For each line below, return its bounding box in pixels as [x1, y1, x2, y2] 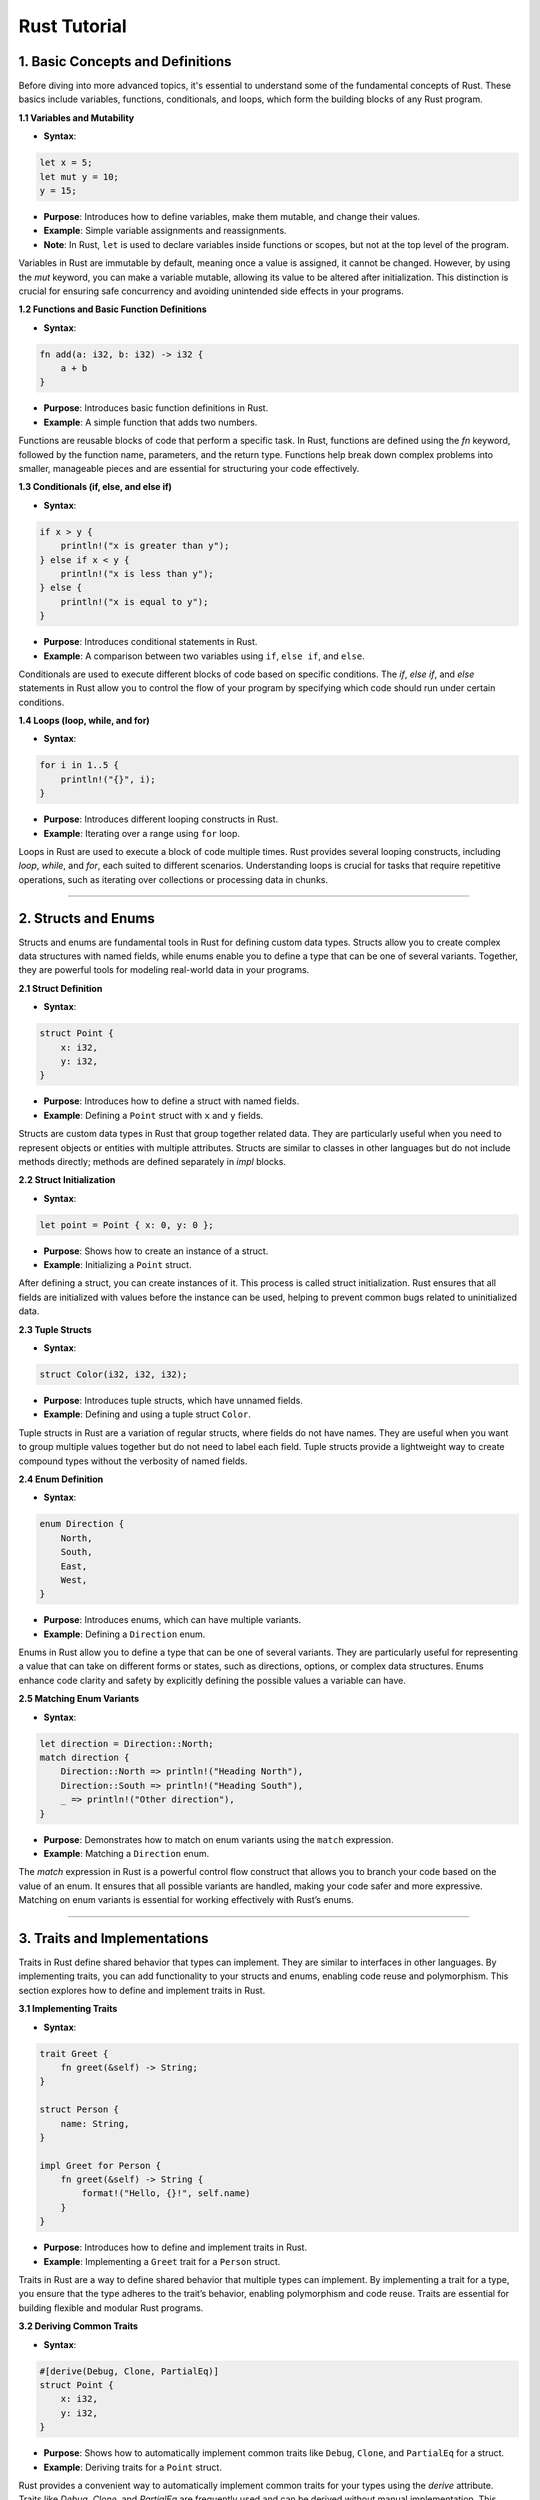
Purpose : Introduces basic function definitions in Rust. [43, 402, 269, 414]
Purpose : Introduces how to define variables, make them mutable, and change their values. [43, 210, 420, 222]
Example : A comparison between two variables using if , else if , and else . [43, 650, 365, 662]
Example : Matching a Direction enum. [43, 1847, 210, 1859]
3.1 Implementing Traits [18, 2003, 118, 2015]
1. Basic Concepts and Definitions [18, 53, 232, 70]
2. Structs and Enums [18, 910, 155, 927]
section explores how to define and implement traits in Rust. [18, 1984, 266, 1996]
